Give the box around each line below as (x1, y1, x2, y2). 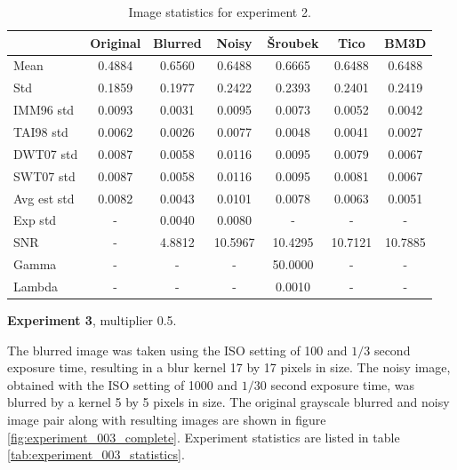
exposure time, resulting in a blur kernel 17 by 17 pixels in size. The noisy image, (7, 358, 451, 377)
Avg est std (13, 188, 75, 207)
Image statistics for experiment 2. (128, 3, 311, 20)
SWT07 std (13, 166, 76, 185)
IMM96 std (13, 100, 75, 119)
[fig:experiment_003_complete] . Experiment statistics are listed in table (7, 427, 400, 446)
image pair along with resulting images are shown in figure (7, 410, 326, 428)
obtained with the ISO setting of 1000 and (7, 375, 238, 394)
